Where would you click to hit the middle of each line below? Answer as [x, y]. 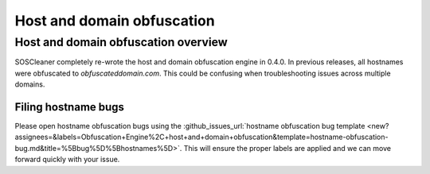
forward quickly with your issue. [67, 160]
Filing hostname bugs [70, 107]
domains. [30, 84]
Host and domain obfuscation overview [121, 42]
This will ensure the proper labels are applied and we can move [287, 148]
